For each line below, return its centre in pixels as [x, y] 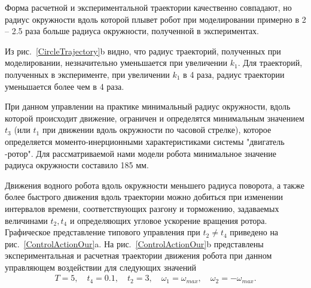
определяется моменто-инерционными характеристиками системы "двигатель [145, 141]
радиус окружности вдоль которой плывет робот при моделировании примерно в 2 [155, 19]
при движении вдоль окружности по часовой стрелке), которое [157, 130]
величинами [26, 220]
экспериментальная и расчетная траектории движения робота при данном [138, 255]
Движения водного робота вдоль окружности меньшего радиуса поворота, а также [155, 185]
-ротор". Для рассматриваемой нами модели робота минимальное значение [141, 153]
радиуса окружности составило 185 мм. [77, 165]
